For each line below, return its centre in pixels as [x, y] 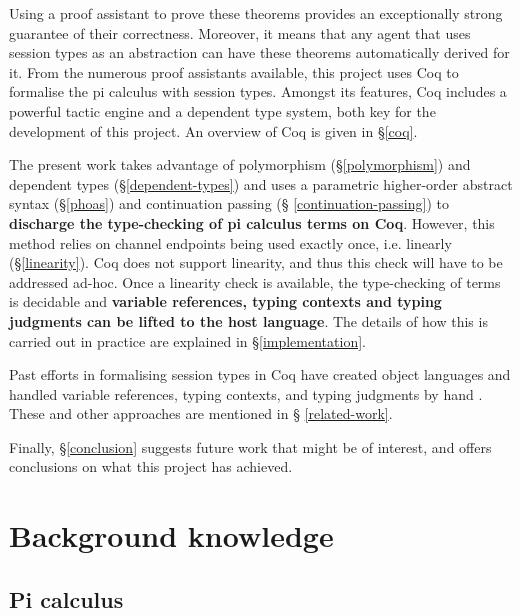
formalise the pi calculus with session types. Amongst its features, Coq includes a [258, 91]
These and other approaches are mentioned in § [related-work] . [201, 413]
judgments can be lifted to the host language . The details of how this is [248, 320]
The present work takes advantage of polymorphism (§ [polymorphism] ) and [240, 164]
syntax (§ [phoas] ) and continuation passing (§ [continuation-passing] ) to [229, 203]
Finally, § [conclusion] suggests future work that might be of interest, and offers [250, 446]
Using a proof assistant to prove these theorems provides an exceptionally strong [256, 13]
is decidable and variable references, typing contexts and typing [225, 301]
